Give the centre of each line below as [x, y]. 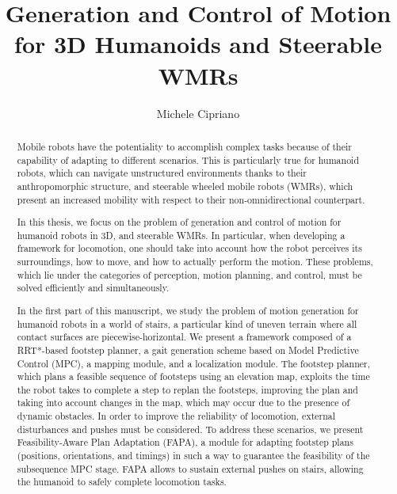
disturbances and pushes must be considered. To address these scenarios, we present [190, 429]
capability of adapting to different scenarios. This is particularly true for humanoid [188, 160]
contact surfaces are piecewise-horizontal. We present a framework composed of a [184, 337]
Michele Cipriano [198, 113]
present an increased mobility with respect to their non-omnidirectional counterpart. [191, 199]
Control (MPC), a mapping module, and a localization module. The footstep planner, [194, 363]
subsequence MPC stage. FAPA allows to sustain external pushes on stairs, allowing [190, 468]
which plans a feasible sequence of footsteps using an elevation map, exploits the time [193, 376]
